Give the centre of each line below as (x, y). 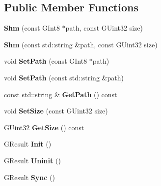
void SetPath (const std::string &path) (64, 77)
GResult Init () (28, 144)
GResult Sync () (29, 177)
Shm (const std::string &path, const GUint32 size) (81, 44)
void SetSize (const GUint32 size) (56, 111)
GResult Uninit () (32, 160)
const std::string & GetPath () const (61, 94)
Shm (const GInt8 (32, 28)
